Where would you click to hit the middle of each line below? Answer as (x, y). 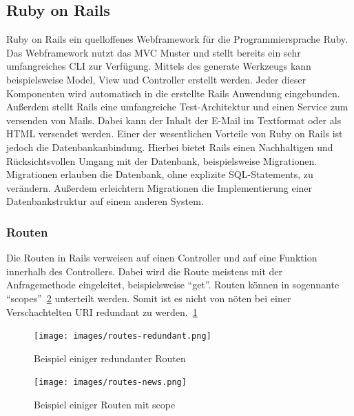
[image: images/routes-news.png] (110, 383)
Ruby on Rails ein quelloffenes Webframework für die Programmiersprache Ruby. (177, 39)
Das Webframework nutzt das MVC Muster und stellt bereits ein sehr (154, 52)
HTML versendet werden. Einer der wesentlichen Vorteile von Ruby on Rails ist (175, 133)
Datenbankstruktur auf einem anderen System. (105, 201)
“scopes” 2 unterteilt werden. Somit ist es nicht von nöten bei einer (149, 298)
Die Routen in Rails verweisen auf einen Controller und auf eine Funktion (162, 258)
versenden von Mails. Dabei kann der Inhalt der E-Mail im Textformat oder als (174, 120)
